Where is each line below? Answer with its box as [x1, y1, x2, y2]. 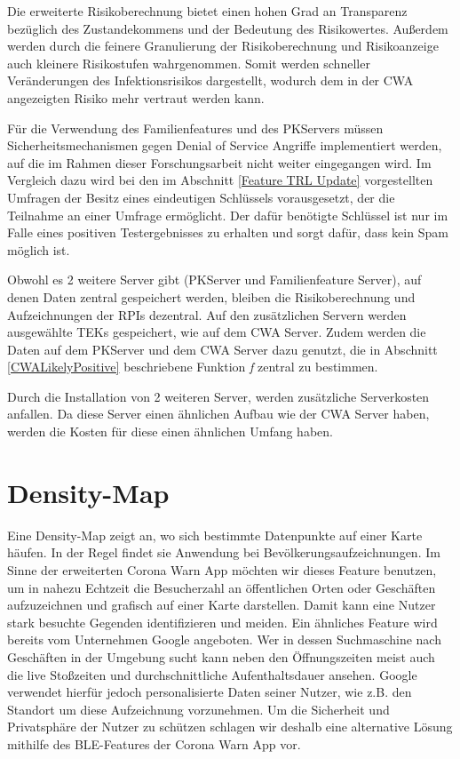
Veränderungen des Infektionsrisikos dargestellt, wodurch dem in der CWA [7, 71, 414, 90]
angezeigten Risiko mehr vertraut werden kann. [7, 88, 265, 107]
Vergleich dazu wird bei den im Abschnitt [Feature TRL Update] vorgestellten [7, 171, 433, 189]
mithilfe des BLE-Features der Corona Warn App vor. [7, 734, 301, 753]
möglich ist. [7, 240, 70, 259]
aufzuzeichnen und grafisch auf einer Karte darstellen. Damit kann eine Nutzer [7, 595, 436, 614]
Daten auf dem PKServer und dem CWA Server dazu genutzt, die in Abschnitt [7, 340, 438, 358]
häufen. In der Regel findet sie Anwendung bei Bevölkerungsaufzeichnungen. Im [7, 543, 440, 562]
